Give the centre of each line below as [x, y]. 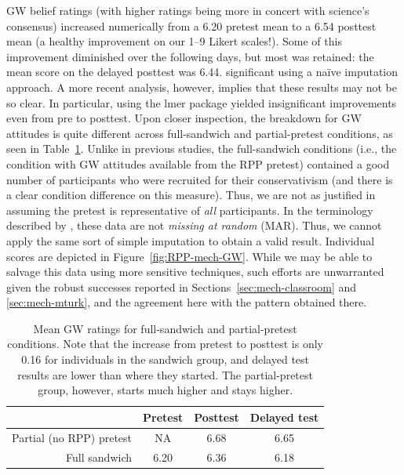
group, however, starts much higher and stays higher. [166, 390]
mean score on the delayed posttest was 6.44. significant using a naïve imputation [202, 72]
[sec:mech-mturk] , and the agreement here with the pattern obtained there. [187, 302]
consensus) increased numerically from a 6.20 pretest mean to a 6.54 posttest [191, 25]
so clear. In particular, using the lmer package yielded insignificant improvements [202, 102]
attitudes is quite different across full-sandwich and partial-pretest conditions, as [200, 133]
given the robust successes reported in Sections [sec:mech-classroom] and [182, 286]
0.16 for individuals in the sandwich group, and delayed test [166, 359]
